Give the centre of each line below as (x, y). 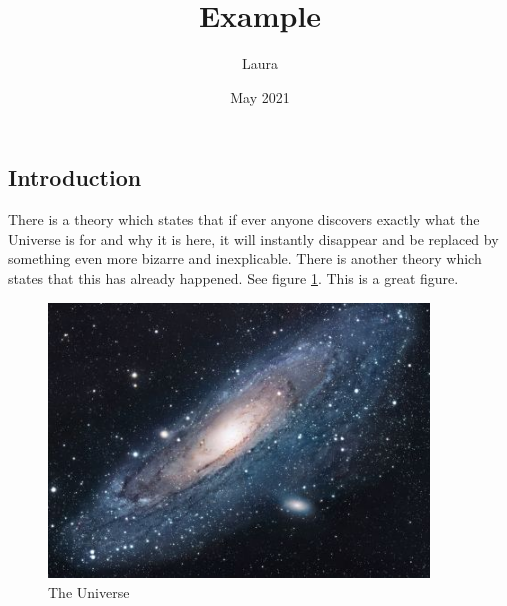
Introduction (75, 177)
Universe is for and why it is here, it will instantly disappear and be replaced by (253, 238)
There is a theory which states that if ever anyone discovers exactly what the (244, 219)
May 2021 (260, 96)
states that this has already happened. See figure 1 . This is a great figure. (233, 277)
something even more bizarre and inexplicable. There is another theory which (245, 258)
